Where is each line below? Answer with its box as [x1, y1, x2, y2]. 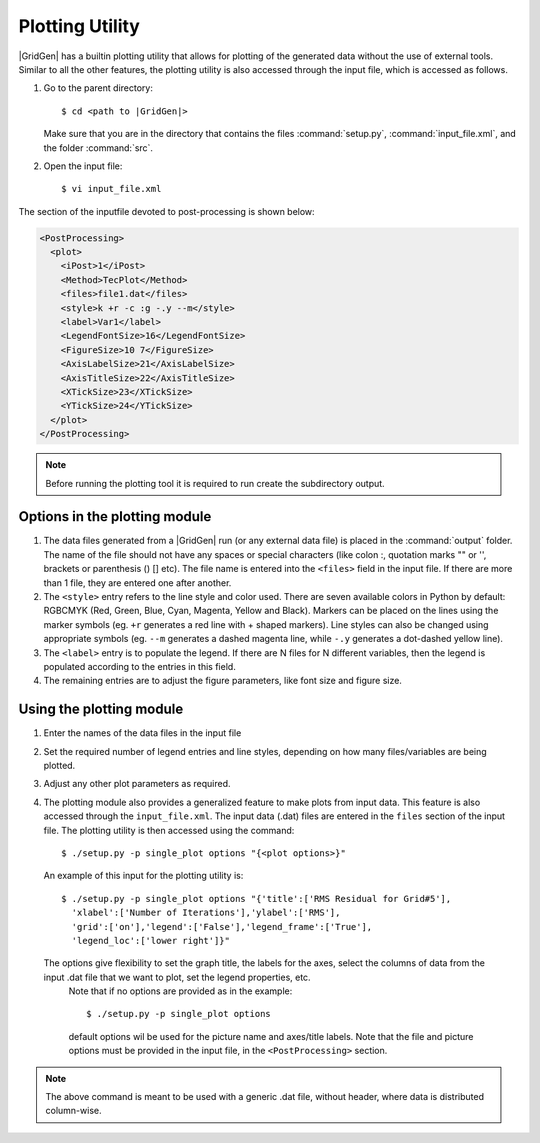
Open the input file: [43, 160, 123, 172]
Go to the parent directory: [43, 82, 154, 94]
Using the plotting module [18, 701, 184, 718]
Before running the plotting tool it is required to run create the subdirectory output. [45, 477, 385, 489]
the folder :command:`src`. [43, 141, 154, 154]
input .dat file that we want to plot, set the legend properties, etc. [43, 971, 311, 983]
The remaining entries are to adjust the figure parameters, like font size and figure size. [43, 675, 402, 687]
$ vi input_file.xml [61, 183, 162, 195]
